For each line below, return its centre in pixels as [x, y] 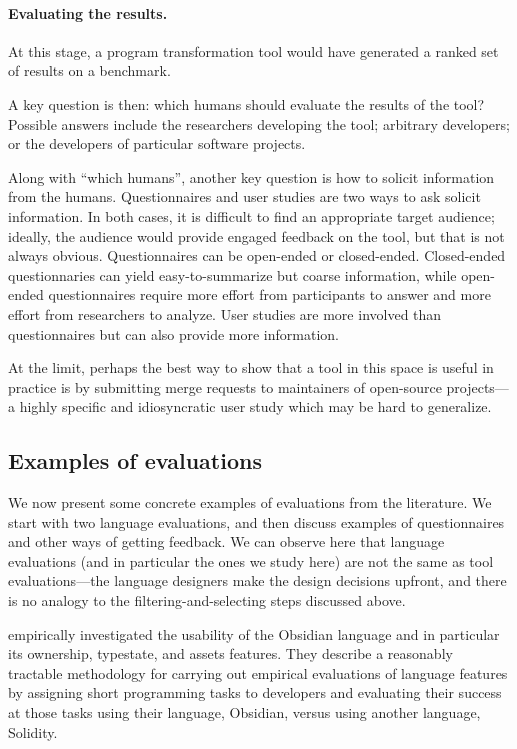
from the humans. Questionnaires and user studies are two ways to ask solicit [244, 196]
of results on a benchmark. [89, 70]
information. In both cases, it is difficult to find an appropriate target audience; [251, 215]
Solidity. [33, 731]
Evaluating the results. [88, 12]
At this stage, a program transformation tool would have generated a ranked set [253, 50]
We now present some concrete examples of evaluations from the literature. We [250, 502]
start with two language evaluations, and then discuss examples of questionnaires [256, 521]
